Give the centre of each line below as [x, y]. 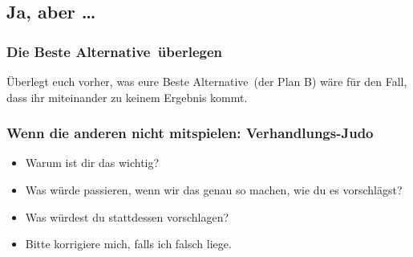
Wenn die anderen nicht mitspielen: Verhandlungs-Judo [190, 133]
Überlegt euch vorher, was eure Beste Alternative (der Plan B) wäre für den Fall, [207, 81]
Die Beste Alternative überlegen [114, 51]
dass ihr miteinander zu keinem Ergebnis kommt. [127, 97]
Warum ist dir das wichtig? [92, 163]
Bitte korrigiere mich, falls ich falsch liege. [128, 244]
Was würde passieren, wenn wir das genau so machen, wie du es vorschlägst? [214, 190]
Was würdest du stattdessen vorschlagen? [127, 216]
